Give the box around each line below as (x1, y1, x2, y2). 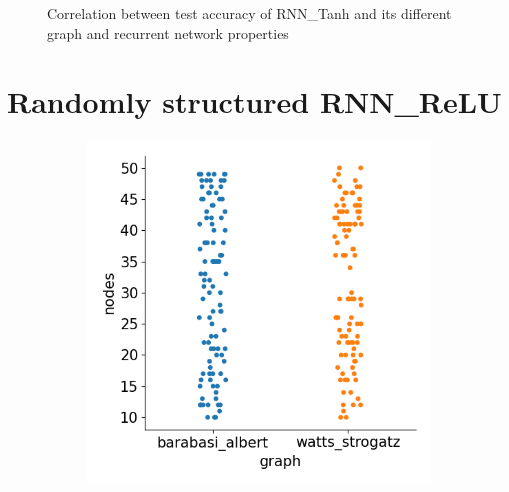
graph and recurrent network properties (47, 22, 289, 43)
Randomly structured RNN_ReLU (7, 81, 502, 122)
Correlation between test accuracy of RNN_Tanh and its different (47, 3, 452, 23)
